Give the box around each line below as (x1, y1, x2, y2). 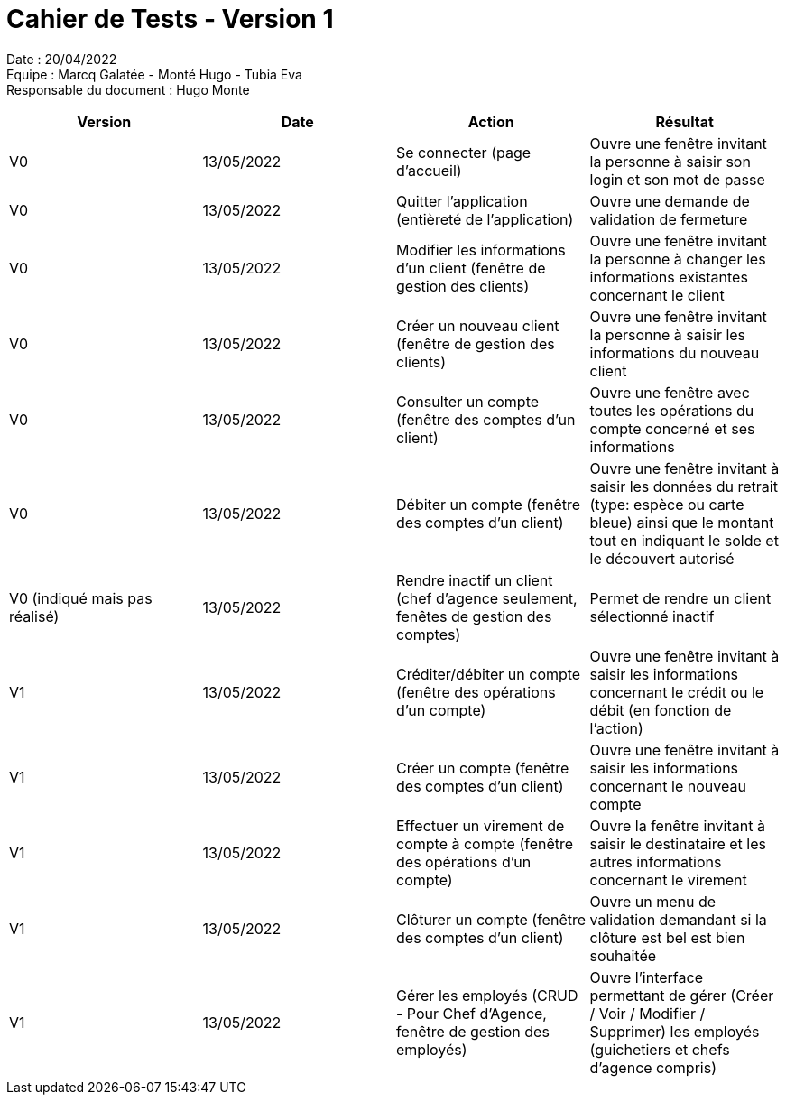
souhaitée (589, 946, 657, 965)
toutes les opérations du (589, 401, 754, 420)
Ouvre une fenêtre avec (589, 383, 750, 402)
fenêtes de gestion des (396, 607, 552, 625)
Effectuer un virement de (396, 816, 565, 835)
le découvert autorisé (589, 549, 735, 568)
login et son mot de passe (589, 170, 765, 189)
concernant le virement (589, 870, 747, 889)
